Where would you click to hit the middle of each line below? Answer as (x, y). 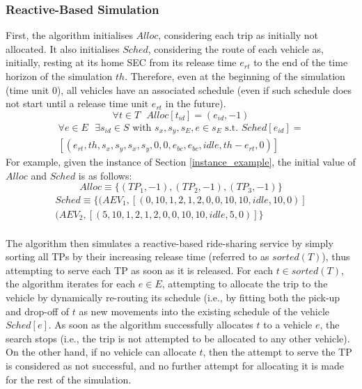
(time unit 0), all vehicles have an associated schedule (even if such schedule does (179, 89)
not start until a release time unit (77, 103)
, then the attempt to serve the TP (277, 352)
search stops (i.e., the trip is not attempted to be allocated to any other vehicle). (178, 338)
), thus (336, 256)
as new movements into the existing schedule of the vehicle (204, 311)
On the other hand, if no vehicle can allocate (101, 352)
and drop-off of (38, 311)
